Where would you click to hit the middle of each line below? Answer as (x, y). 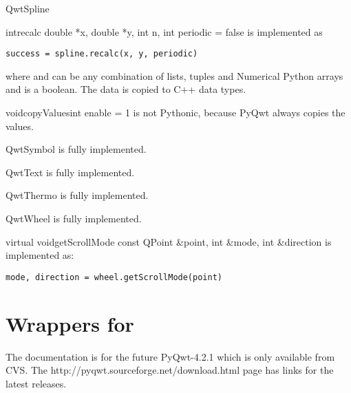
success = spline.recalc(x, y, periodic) (102, 54)
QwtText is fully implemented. (70, 172)
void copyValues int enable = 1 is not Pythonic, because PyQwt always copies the (175, 113)
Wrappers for (70, 323)
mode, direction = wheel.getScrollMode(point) (114, 277)
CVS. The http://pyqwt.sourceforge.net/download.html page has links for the (170, 370)
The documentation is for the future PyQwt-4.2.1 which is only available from (170, 356)
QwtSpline (28, 8)
